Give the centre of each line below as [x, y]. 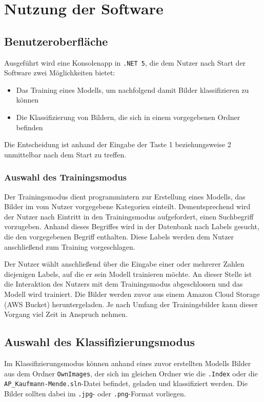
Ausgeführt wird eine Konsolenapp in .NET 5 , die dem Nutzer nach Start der [125, 62]
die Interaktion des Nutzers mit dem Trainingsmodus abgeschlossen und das [124, 284]
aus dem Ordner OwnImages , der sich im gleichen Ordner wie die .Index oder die [131, 373]
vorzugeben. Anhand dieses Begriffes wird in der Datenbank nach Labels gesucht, [132, 226]
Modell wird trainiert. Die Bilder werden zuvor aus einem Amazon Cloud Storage [132, 294]
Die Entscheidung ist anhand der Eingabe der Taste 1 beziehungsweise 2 [118, 144]
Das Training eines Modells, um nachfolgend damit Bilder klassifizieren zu [133, 89]
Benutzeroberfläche [56, 41]
